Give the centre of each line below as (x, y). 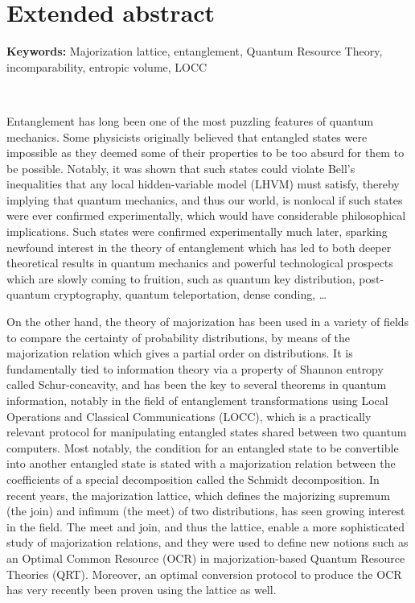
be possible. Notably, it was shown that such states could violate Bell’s (181, 168)
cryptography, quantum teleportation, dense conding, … (191, 294)
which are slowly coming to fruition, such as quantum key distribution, (181, 278)
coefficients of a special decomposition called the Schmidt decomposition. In (193, 479)
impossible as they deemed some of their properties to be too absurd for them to (205, 153)
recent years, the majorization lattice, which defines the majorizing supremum (198, 495)
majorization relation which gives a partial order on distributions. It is (180, 353)
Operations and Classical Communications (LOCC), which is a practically (189, 416)
